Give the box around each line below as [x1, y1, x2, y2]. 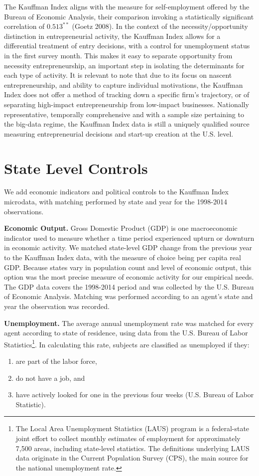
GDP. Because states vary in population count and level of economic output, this [4, 262, 252, 272]
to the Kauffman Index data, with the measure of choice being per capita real [4, 252, 241, 262]
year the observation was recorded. [4, 301, 110, 311]
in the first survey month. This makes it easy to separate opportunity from [4, 50, 233, 60]
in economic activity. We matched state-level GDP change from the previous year [4, 242, 253, 253]
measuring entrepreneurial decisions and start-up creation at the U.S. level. [4, 128, 234, 139]
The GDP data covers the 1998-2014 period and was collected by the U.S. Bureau [4, 281, 254, 292]
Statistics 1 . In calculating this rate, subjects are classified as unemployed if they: [4, 337, 250, 349]
